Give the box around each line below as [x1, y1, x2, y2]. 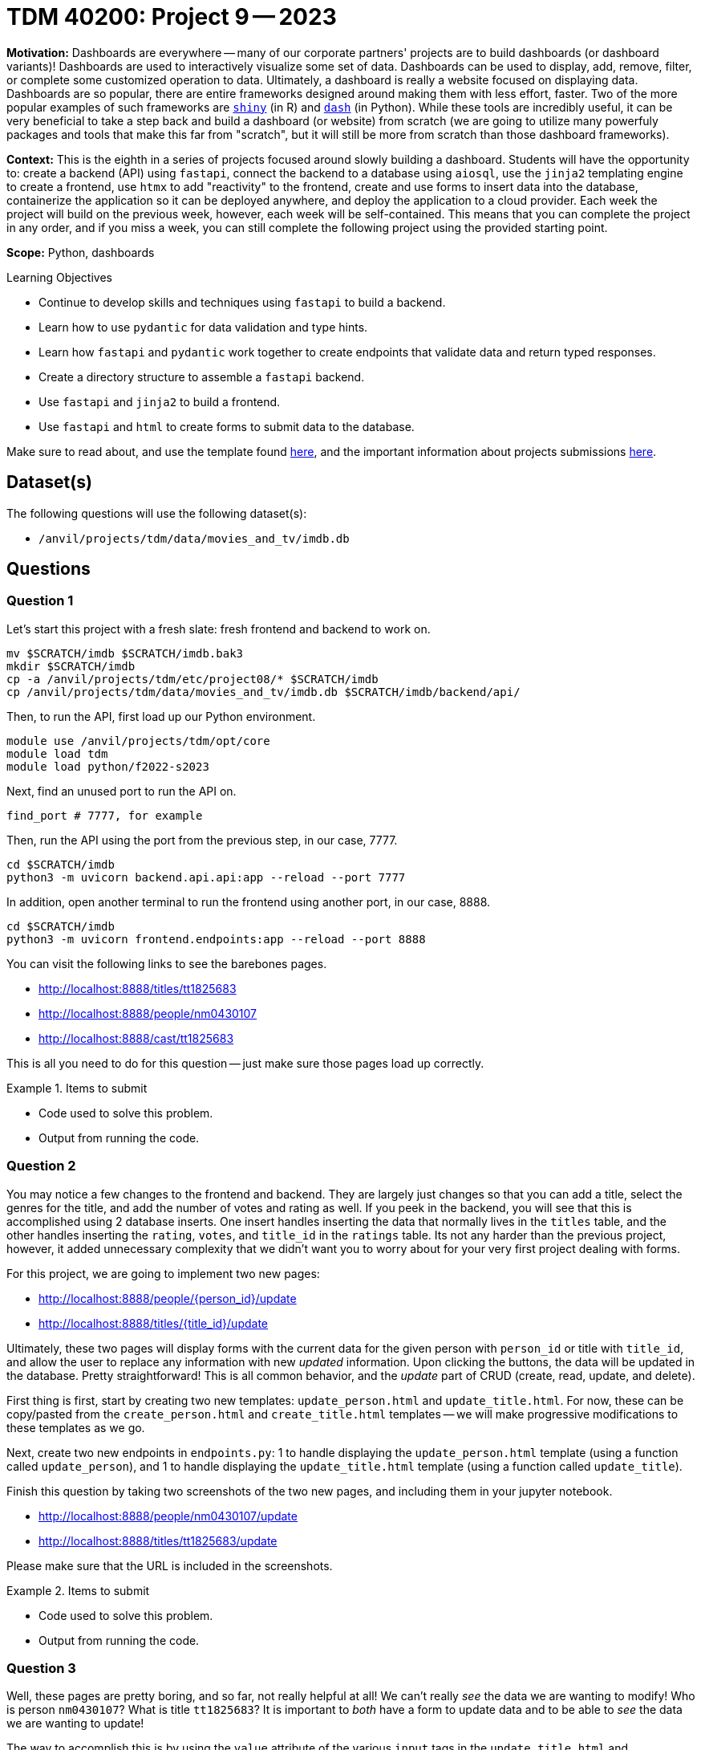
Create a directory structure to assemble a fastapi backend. [38, 369, 365, 384]
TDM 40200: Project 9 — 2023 [6, 3, 337, 31]
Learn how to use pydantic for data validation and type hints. [38, 319, 368, 334]
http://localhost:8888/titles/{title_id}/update [38, 1316, 269, 1330]
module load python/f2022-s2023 [6, 759, 209, 773]
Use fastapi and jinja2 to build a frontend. [38, 394, 281, 409]
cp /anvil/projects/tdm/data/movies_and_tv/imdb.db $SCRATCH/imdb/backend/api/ [6, 685, 521, 698]
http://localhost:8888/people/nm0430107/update [38, 1508, 298, 1523]
